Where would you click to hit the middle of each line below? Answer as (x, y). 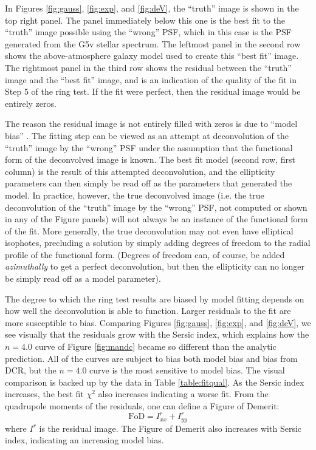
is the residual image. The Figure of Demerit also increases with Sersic (170, 428)
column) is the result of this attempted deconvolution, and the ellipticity (140, 171)
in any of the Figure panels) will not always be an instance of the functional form (156, 219)
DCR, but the (31, 370)
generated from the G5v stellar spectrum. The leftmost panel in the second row (153, 43)
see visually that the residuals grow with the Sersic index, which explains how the (157, 334)
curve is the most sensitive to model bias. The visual (187, 370)
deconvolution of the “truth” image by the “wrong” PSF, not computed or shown (156, 207)
